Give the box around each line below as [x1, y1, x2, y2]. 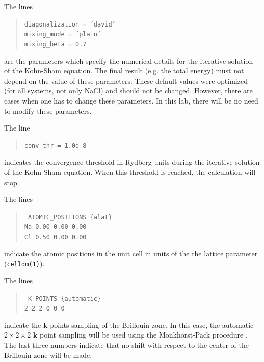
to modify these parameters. [4, 105, 92, 116]
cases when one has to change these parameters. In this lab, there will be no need [4, 95, 258, 106]
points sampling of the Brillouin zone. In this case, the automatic [50, 319, 254, 330]
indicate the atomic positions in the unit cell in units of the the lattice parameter [4, 248, 258, 258]
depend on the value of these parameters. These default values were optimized [4, 75, 248, 86]
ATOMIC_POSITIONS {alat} [28, 213, 112, 221]
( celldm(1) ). [4, 258, 45, 269]
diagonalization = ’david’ [24, 20, 116, 28]
